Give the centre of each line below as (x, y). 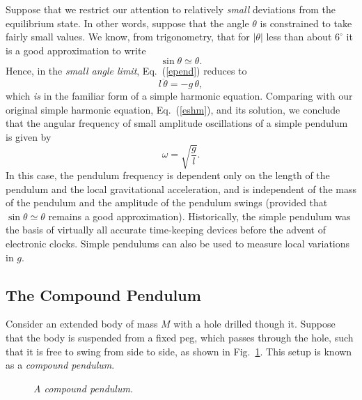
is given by (29, 136)
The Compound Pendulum (103, 294)
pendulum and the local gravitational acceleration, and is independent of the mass (181, 189)
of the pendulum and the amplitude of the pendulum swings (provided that (167, 202)
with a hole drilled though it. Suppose (254, 324)
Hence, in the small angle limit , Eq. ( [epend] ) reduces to (126, 71)
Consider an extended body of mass (82, 324)
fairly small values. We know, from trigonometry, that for (128, 37)
